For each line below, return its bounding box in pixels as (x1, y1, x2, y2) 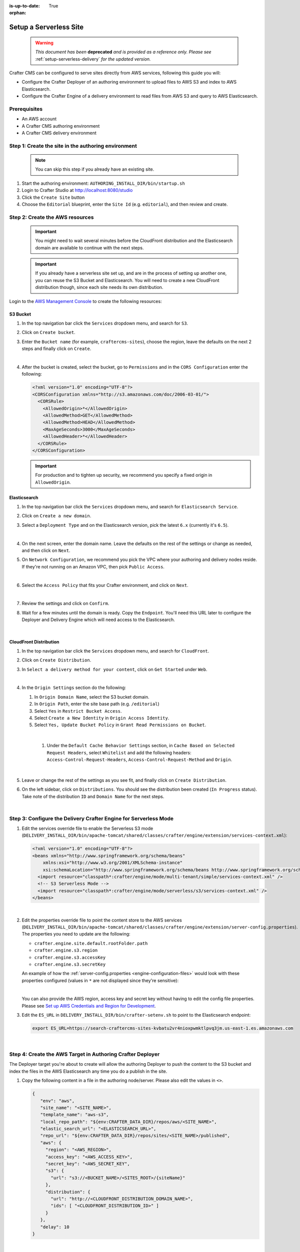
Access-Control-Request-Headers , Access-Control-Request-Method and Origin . (46, 756, 232, 762)
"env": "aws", (40, 1098, 75, 1104)
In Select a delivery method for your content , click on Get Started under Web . (21, 666, 207, 672)
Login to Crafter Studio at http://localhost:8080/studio (21, 187, 133, 193)
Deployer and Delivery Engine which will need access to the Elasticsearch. (21, 616, 175, 623)
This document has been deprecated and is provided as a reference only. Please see (35, 49, 212, 55)
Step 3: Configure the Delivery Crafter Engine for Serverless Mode (9, 815, 174, 822)
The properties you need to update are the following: (21, 931, 130, 937)
